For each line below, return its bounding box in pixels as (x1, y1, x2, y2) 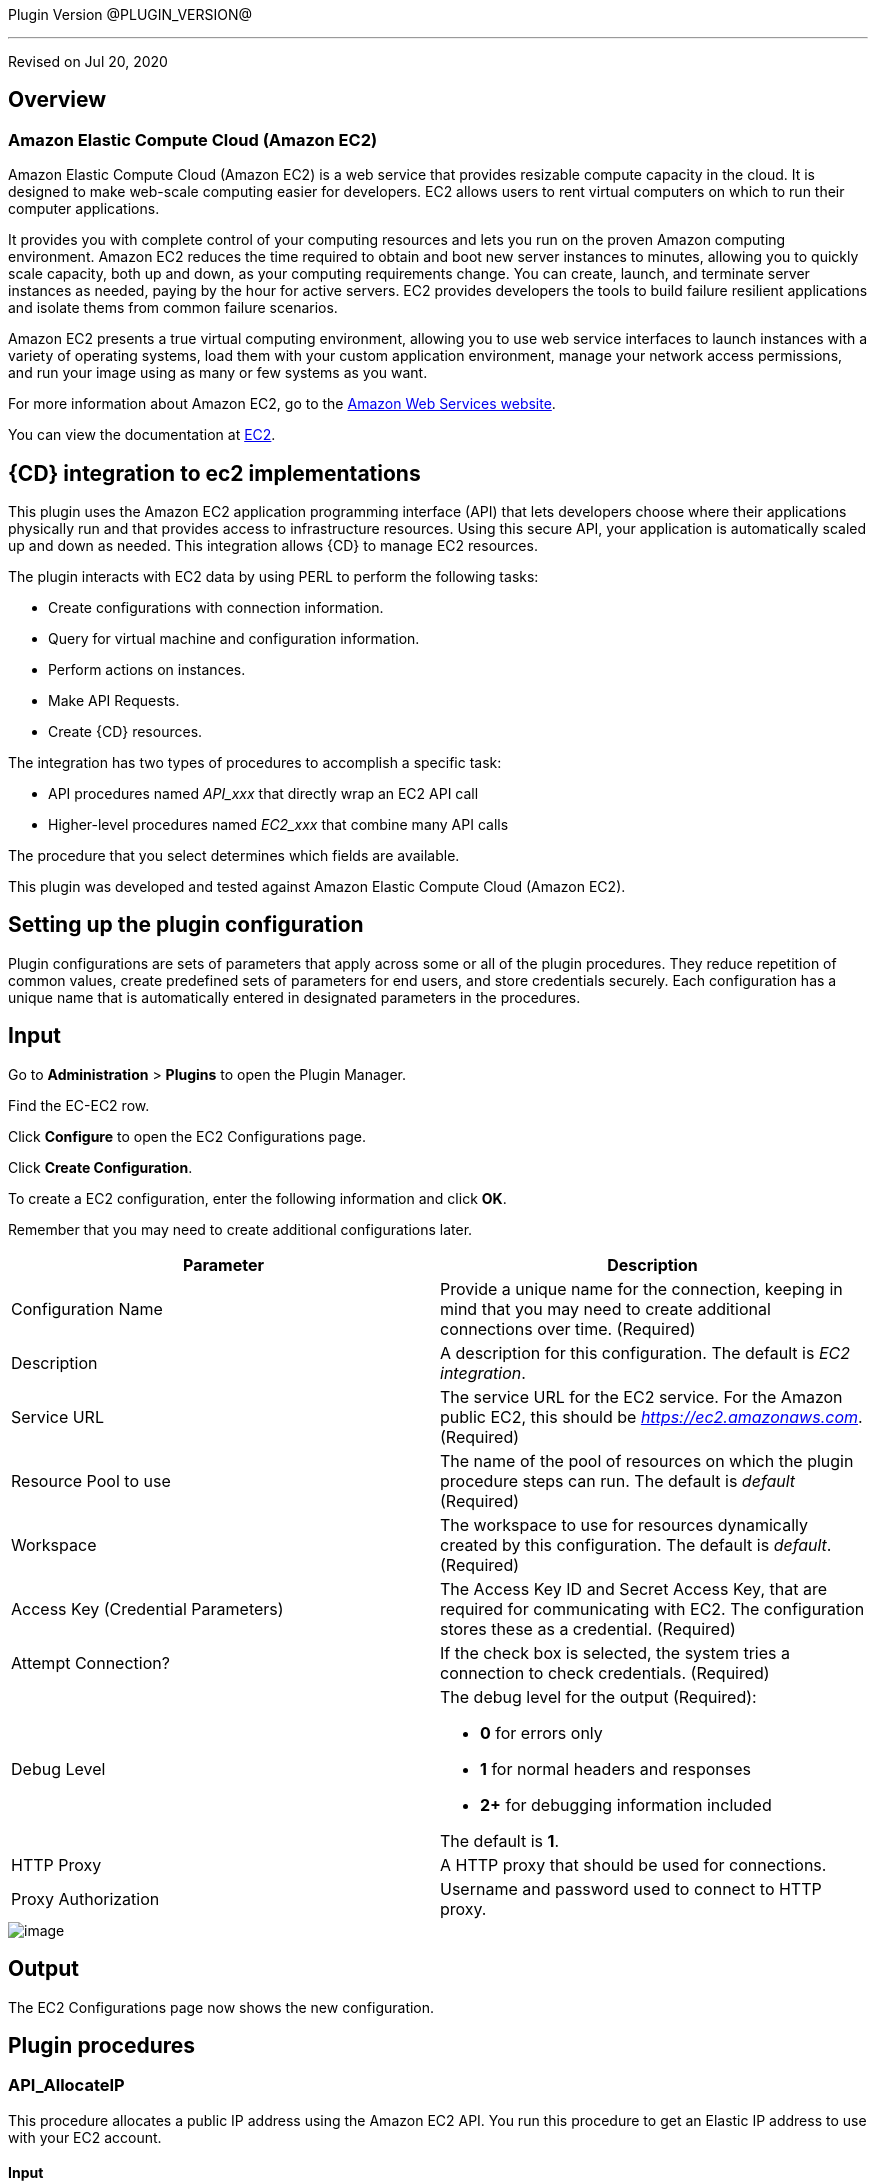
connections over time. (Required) (440, 1318, 696, 1339)
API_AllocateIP (8, 2075, 125, 2096)
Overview (8, 87, 107, 113)
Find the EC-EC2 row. (8, 1096, 150, 1114)
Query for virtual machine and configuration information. (48, 630, 420, 648)
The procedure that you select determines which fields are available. (8, 847, 460, 865)
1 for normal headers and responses (480, 1758, 752, 1779)
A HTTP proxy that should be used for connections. (440, 1854, 827, 1875)
